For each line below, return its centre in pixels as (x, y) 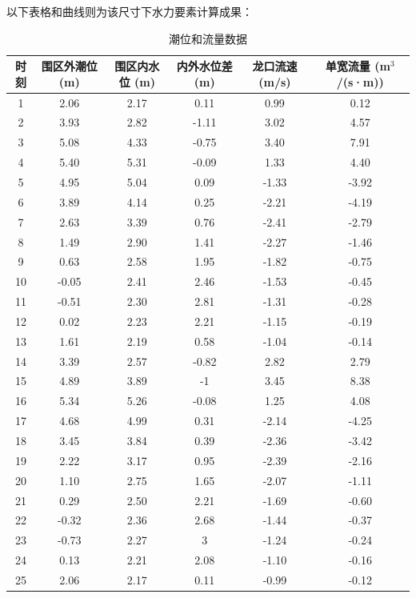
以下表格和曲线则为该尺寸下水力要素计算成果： (130, 11)
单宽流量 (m (358, 66)
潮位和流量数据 (208, 38)
